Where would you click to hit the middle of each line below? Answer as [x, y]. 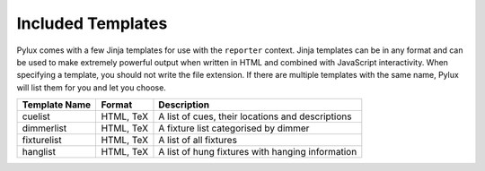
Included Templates [92, 23]
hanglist [39, 152]
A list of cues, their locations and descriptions [255, 116]
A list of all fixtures [198, 141]
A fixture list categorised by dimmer [234, 128]
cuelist [36, 116]
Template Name [57, 105]
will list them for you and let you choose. [91, 87]
